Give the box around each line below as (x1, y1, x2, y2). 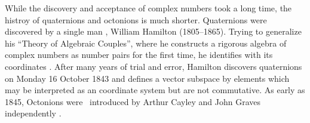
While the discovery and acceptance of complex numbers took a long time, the (5, 2, 292, 14)
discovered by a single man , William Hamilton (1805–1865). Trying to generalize (5, 25, 302, 38)
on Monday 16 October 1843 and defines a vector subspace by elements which (5, 72, 290, 84)
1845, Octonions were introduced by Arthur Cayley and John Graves (5, 95, 261, 107)
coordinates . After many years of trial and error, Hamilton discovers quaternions (5, 60, 302, 72)
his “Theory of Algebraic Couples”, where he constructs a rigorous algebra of (5, 36, 287, 49)
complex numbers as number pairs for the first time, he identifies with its (5, 48, 273, 61)
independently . (5, 107, 62, 119)
